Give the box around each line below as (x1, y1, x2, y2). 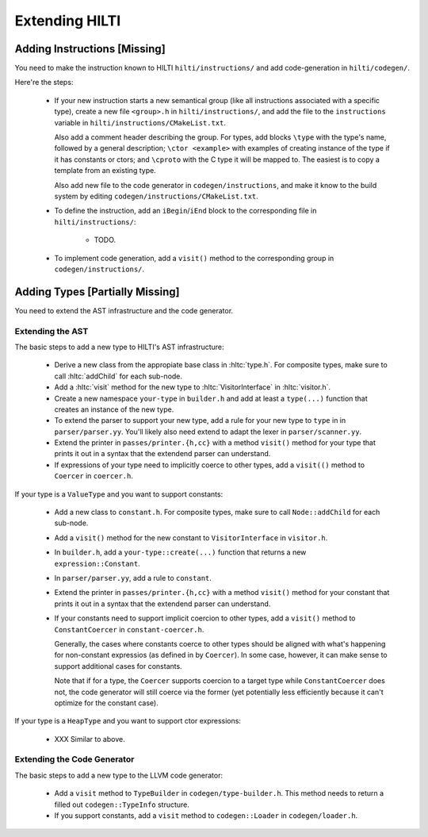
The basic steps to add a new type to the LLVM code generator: (14, 770, 224, 780)
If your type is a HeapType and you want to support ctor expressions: (14, 716, 242, 726)
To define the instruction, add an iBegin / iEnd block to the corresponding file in (54, 206, 317, 216)
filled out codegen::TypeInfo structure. (54, 800, 190, 809)
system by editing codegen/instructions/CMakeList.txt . (54, 191, 259, 201)
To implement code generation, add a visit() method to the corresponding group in (54, 253, 334, 263)
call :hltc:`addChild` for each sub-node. (54, 371, 182, 381)
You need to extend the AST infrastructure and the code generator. (14, 305, 234, 315)
